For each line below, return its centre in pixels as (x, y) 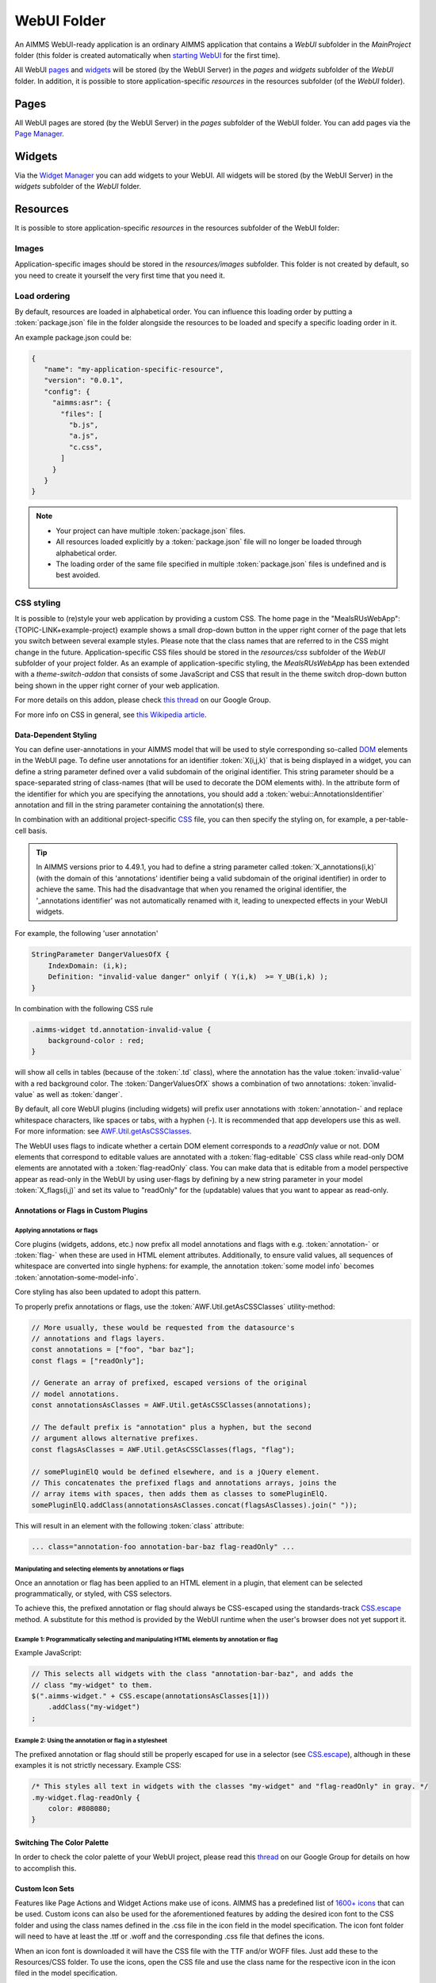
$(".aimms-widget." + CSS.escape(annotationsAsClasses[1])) (151, 1696)
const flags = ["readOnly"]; (88, 1361)
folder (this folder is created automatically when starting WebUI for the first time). (147, 55)
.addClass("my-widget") (94, 1707)
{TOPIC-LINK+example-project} (67, 630)
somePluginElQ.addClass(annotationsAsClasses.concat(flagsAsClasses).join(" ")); (195, 1505)
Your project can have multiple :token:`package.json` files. (151, 531)
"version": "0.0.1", (84, 380)
